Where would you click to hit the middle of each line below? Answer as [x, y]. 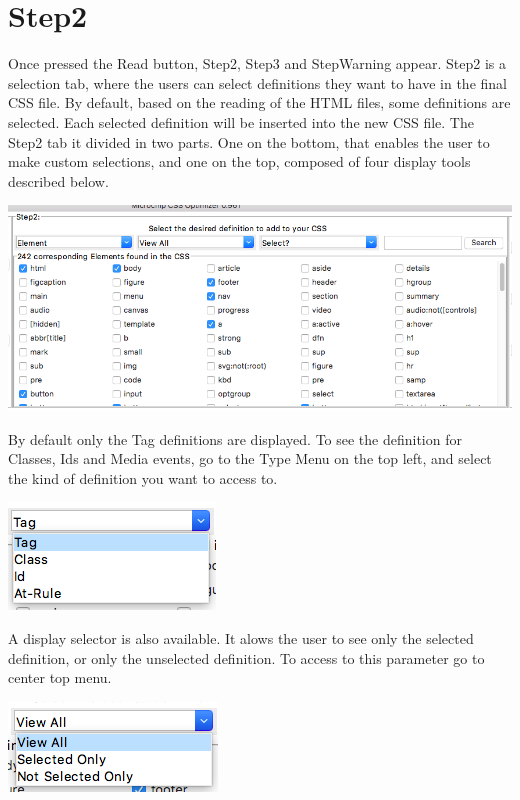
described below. [58, 180]
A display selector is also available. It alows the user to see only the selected [241, 638]
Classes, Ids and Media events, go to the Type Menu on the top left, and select [250, 458]
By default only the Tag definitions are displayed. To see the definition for [235, 438]
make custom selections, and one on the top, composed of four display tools [239, 161]
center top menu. [60, 677]
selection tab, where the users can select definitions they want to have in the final [257, 82]
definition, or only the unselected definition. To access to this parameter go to [246, 657]
